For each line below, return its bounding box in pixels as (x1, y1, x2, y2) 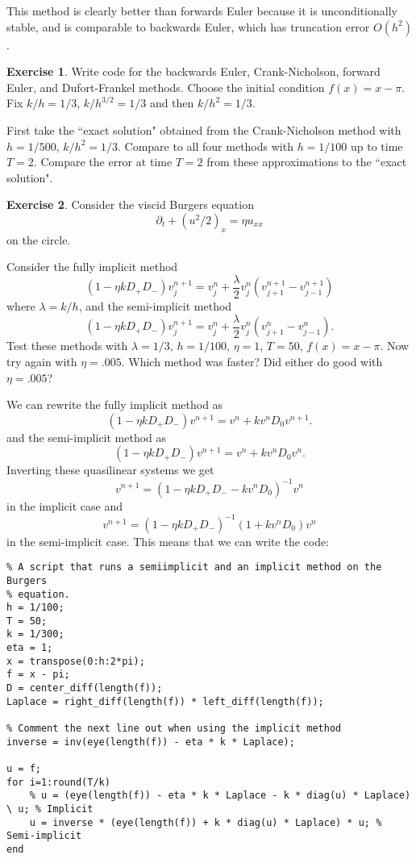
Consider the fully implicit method (6, 258, 178, 275)
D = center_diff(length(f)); (6, 682, 163, 694)
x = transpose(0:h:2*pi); (6, 655, 145, 667)
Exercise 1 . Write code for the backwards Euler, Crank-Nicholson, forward (6, 63, 381, 80)
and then (149, 94, 194, 111)
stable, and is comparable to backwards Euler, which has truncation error (6, 18, 370, 35)
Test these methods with (6, 337, 128, 354)
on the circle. (6, 231, 71, 248)
